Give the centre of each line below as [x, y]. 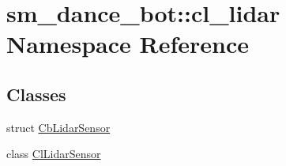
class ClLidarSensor [54, 154]
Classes [36, 94]
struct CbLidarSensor [58, 127]
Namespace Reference [128, 44]
